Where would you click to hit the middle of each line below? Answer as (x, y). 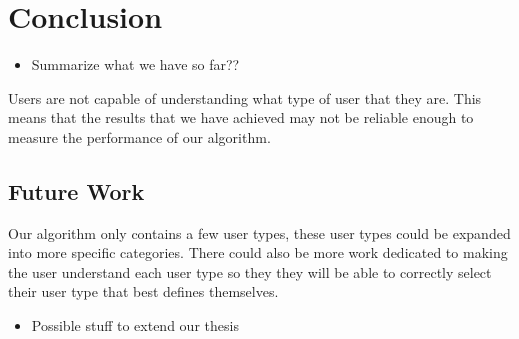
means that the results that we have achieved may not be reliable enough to (241, 117)
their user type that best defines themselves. (143, 291)
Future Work (76, 190)
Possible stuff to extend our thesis (135, 325)
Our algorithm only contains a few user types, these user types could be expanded (259, 232)
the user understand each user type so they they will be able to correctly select (250, 271)
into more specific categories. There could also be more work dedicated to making (258, 252)
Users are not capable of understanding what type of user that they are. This (245, 97)
